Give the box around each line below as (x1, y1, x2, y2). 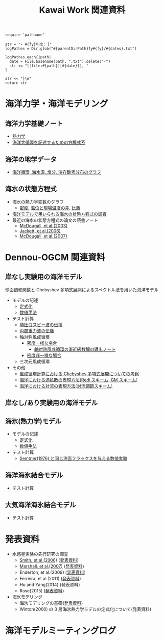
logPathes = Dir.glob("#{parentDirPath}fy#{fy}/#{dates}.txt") (5, 46, 137, 51)
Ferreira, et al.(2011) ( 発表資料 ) (19, 575, 81, 581)
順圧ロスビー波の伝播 (19, 322, 63, 328)
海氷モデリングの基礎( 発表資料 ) (19, 600, 83, 606)
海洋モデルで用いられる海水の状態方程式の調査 (12, 211, 107, 217)
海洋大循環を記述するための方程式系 (12, 139, 86, 145)
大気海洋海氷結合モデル (5, 501, 76, 509)
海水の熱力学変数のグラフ (12, 199, 64, 205)
